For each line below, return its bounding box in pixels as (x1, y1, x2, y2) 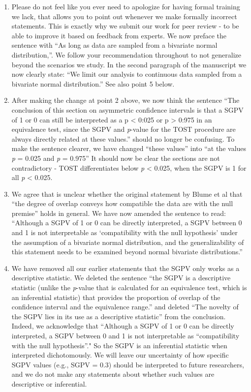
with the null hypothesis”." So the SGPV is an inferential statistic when (11, 340, 227, 350)
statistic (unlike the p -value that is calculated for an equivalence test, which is (11, 282, 247, 293)
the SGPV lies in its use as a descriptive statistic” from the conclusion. (11, 311, 226, 321)
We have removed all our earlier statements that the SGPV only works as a (11, 263, 240, 273)
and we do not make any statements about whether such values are (11, 369, 215, 379)
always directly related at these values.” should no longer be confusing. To (11, 133, 235, 144)
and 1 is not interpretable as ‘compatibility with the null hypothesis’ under (11, 227, 238, 238)
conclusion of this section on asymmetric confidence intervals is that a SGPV (11, 104, 244, 115)
